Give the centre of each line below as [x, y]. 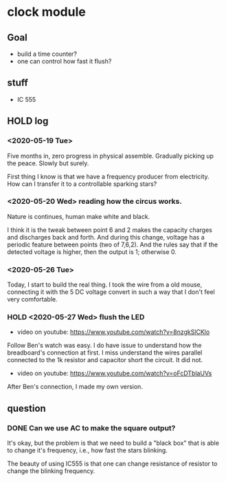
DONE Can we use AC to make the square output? [91, 428]
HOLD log [28, 121]
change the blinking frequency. [51, 471]
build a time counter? [47, 54]
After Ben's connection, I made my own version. [75, 387]
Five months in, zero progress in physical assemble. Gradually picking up [111, 156]
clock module [46, 12]
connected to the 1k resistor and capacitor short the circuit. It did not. [105, 360]
